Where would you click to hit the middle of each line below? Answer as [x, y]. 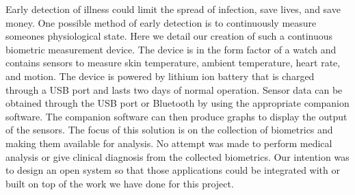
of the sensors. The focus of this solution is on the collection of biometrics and [169, 130]
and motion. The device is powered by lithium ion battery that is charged [160, 76]
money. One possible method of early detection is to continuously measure [161, 22]
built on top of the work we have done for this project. [120, 183]
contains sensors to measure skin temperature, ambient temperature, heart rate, [173, 63]
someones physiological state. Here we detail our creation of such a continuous [169, 36]
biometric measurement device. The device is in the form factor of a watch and [171, 49]
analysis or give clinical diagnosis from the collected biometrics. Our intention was [177, 156]
